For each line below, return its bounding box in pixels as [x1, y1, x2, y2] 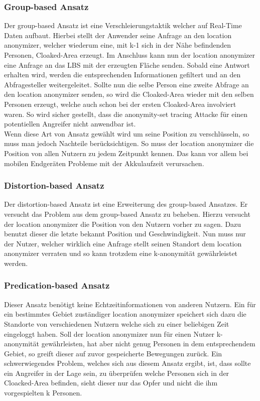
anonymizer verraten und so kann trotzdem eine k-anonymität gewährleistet [4, 248, 238, 258]
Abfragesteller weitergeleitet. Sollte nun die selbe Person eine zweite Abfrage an [4, 79, 249, 89]
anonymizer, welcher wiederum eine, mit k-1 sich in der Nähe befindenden [4, 40, 231, 50]
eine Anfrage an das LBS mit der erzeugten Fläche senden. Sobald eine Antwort [4, 59, 250, 70]
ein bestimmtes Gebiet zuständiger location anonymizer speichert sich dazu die [4, 309, 246, 319]
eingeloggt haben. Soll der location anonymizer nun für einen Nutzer [4, 328, 215, 339]
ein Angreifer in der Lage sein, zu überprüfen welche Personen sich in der [4, 367, 229, 378]
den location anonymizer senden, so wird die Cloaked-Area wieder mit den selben [4, 89, 254, 99]
